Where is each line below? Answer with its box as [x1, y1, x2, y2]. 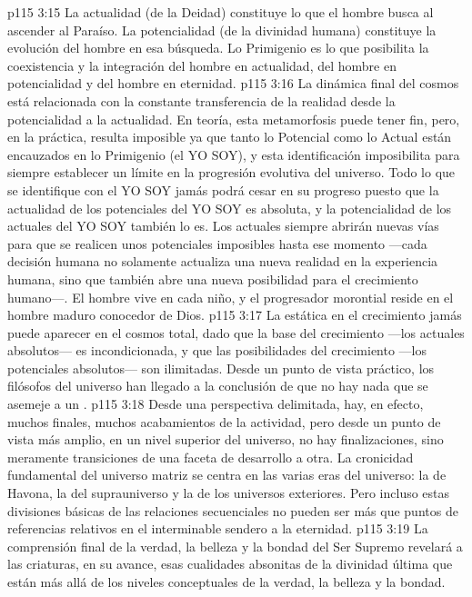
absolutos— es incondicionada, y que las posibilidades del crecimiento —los [7, 341, 427, 360]
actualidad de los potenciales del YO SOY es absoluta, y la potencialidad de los [7, 198, 452, 217]
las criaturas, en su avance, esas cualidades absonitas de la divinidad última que [7, 554, 453, 573]
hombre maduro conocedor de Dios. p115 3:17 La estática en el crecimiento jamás [7, 305, 462, 324]
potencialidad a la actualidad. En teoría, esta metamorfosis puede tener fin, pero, [7, 109, 460, 128]
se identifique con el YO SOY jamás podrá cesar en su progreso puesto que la [7, 180, 439, 199]
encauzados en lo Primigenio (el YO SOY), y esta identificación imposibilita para [7, 144, 460, 164]
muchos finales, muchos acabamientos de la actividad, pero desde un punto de [7, 412, 441, 431]
